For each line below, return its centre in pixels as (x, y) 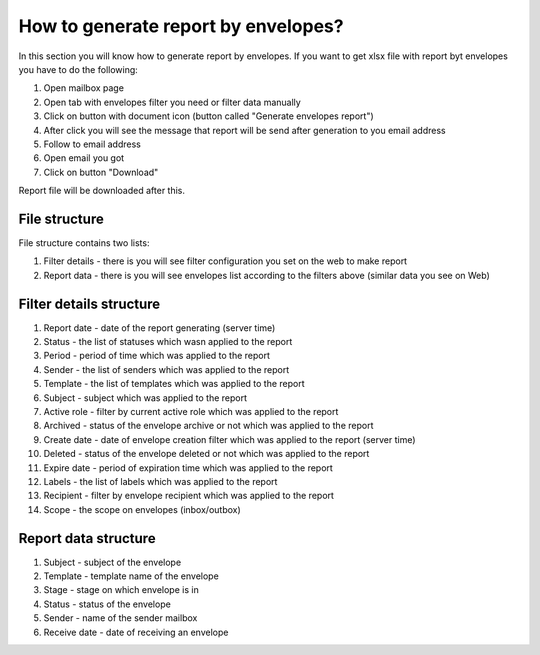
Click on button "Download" (101, 172)
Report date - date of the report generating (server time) (159, 327)
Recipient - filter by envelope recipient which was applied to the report (189, 496)
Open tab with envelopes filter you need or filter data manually (172, 102)
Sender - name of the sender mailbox (120, 618)
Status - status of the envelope (107, 604)
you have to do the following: (78, 69)
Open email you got (84, 158)
